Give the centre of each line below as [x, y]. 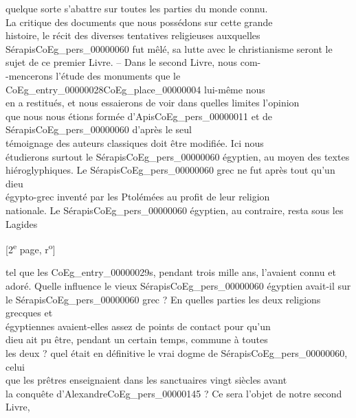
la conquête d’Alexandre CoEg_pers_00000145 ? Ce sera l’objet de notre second [174, 393]
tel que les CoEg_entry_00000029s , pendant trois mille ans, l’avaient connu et [171, 272]
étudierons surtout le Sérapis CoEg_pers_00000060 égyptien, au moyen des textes [178, 156]
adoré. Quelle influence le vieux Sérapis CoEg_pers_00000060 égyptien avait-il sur [178, 285]
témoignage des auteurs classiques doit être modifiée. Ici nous [135, 142]
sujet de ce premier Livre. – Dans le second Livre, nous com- [133, 62]
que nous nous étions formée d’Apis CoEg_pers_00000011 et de [139, 116]
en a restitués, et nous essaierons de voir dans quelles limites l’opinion [153, 103]
